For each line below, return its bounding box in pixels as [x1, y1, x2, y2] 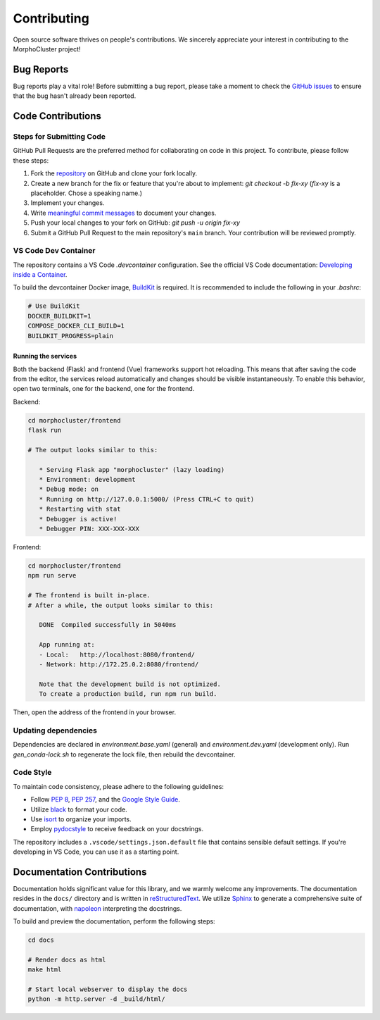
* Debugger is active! [39, 515, 118, 523]
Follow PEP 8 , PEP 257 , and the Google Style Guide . [30, 795, 181, 804]
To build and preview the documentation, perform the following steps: [13, 917, 215, 926]
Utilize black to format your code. [30, 805, 127, 814]
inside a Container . [13, 270, 68, 279]
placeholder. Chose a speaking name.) [30, 189, 143, 197]
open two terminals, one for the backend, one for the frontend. [13, 385, 195, 393]
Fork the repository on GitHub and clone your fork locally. [30, 169, 197, 178]
